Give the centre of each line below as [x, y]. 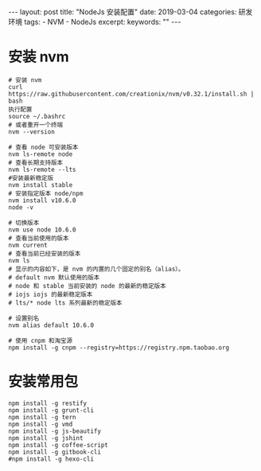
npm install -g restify [48, 403]
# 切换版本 [24, 223]
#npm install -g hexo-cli [51, 459]
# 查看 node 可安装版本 [43, 147]
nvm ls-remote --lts [43, 169]
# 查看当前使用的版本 [39, 238]
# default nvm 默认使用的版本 [54, 277]
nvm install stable [41, 185]
